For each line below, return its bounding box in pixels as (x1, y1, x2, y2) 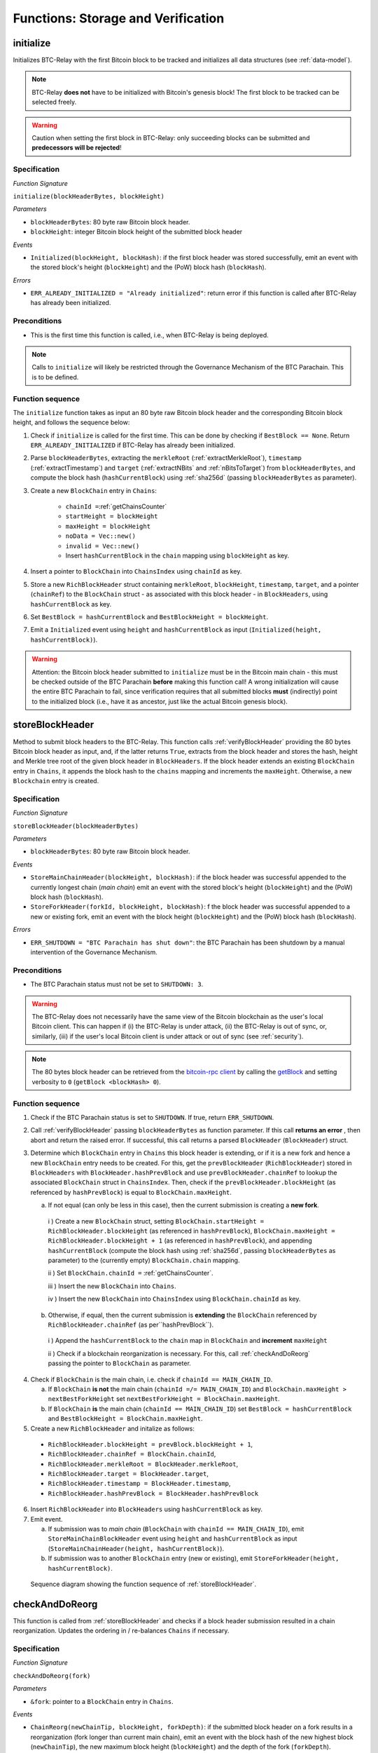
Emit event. (30, 1515, 63, 1523)
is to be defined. (31, 372, 79, 381)
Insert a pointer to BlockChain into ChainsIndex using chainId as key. (30, 567, 242, 576)
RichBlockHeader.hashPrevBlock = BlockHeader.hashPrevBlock (48, 1489, 259, 1497)
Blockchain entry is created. (13, 777, 99, 785)
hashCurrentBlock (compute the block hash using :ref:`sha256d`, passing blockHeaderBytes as (48, 1246, 336, 1254)
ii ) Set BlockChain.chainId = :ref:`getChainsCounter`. (48, 1269, 213, 1278)
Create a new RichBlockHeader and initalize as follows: (30, 1424, 195, 1433)
